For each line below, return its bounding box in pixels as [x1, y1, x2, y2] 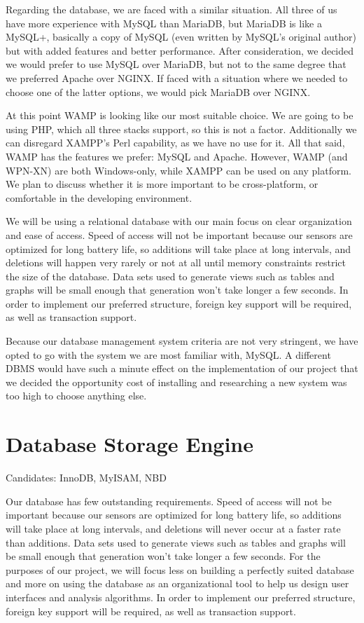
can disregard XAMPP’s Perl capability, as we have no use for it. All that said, [6, 135, 345, 150]
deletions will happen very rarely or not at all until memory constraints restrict [6, 255, 346, 270]
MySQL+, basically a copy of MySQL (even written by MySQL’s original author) [6, 29, 357, 44]
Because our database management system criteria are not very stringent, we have [6, 334, 358, 348]
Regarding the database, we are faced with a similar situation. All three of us [6, 2, 337, 16]
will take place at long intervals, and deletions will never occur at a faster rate [6, 521, 341, 535]
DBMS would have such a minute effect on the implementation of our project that [6, 361, 358, 376]
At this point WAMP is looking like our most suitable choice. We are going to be [6, 108, 353, 123]
